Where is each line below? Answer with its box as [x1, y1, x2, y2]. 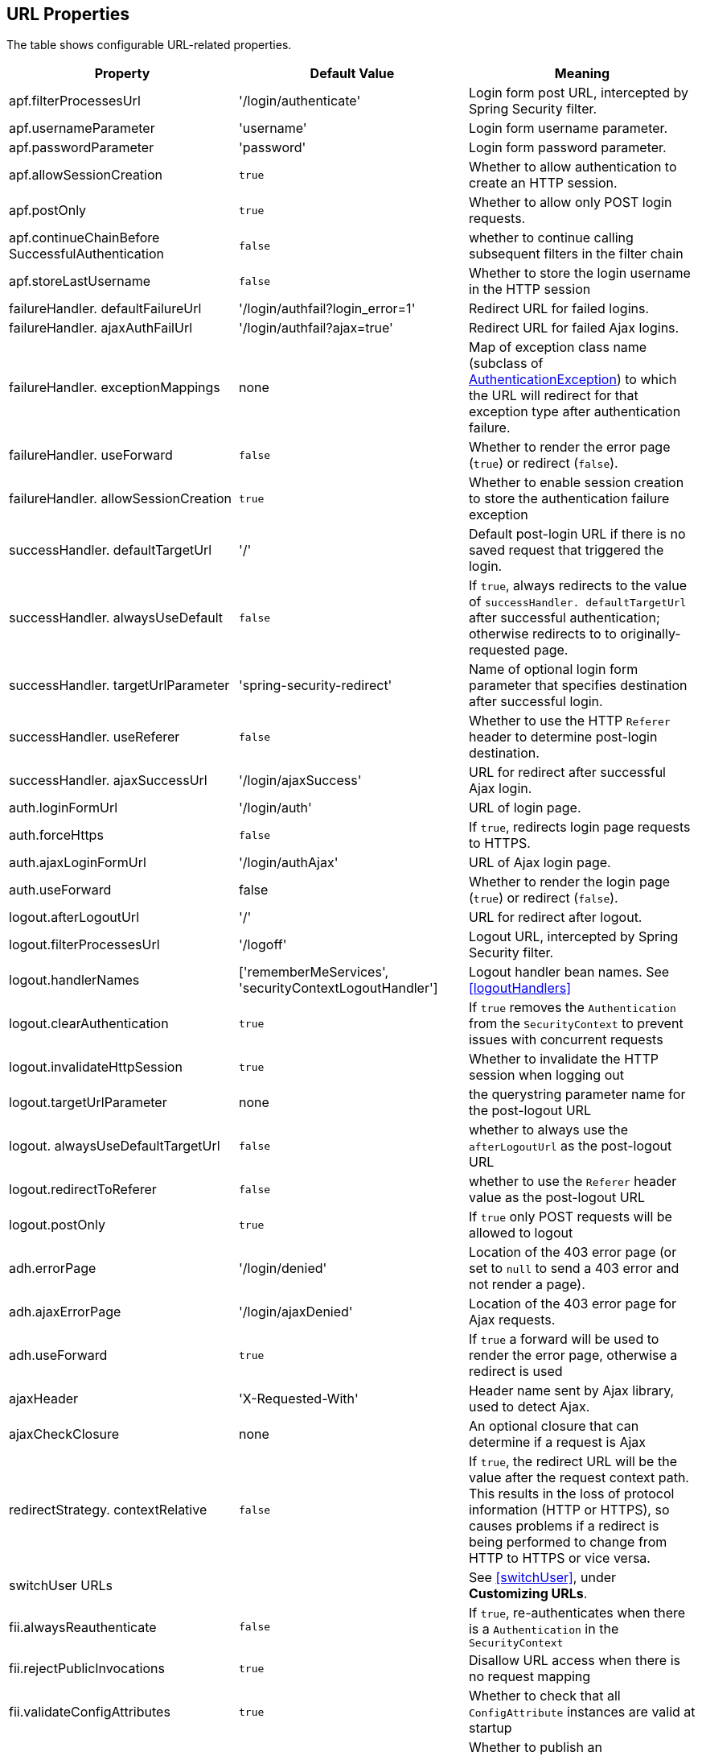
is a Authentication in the [468, 1621, 619, 1638]
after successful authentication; [468, 609, 660, 626]
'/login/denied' [238, 1260, 327, 1277]
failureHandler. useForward [9, 447, 173, 464]
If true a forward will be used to [468, 1331, 659, 1348]
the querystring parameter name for [468, 1086, 686, 1103]
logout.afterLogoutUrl [9, 909, 140, 926]
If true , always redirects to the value [468, 577, 688, 594]
